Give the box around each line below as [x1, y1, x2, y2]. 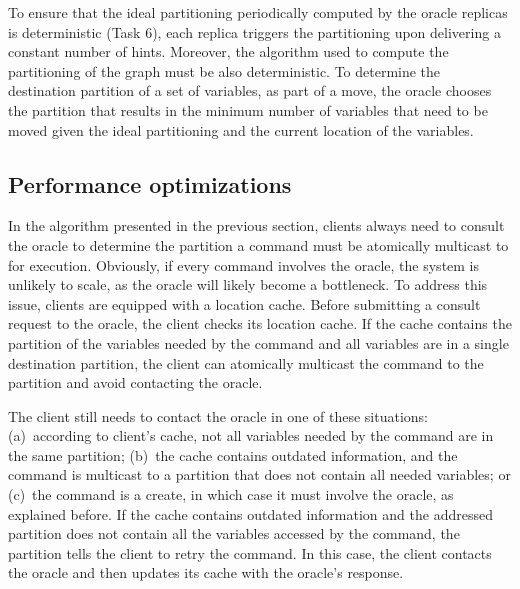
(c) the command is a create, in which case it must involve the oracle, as [8, 484, 454, 505]
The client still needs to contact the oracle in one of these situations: [8, 405, 428, 426]
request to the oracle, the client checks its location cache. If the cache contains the [8, 313, 512, 334]
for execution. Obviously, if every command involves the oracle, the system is [8, 254, 480, 275]
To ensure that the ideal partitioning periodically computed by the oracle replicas [8, 2, 508, 22]
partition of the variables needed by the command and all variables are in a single [8, 332, 509, 353]
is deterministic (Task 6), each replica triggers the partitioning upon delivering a [8, 21, 501, 42]
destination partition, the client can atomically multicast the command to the [8, 352, 484, 373]
